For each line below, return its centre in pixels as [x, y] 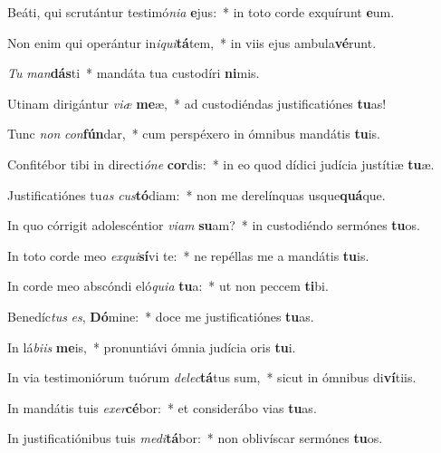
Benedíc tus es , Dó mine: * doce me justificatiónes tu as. [161, 316]
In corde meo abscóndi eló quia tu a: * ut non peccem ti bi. [168, 286]
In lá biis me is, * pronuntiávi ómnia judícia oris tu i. [152, 347]
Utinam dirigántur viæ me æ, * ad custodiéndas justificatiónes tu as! [197, 103]
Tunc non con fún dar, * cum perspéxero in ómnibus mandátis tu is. [194, 134]
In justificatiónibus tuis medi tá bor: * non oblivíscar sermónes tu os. [195, 438]
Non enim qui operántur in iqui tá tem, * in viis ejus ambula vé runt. [192, 42]
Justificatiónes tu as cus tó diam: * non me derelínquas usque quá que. [197, 194]
